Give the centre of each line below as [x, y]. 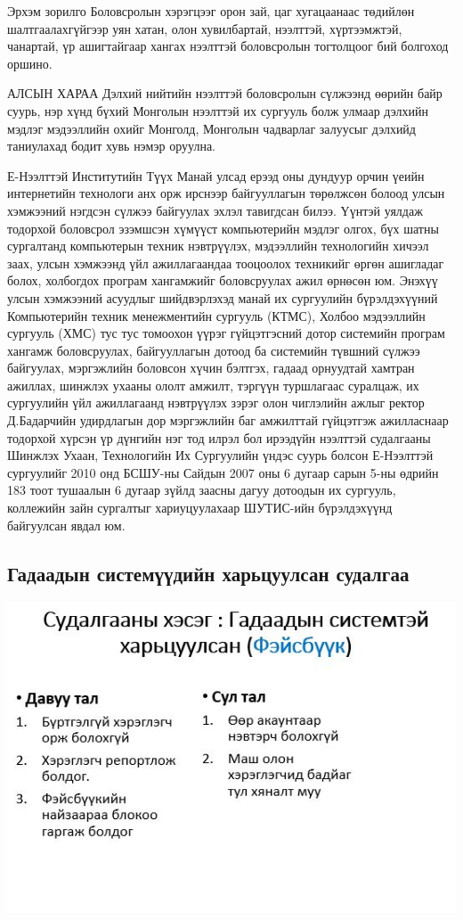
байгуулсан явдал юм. [66, 525]
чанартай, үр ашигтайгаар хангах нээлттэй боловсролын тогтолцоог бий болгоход [228, 46]
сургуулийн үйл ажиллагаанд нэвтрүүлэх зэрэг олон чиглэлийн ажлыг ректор [216, 402]
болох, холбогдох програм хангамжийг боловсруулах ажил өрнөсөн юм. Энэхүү [223, 280]
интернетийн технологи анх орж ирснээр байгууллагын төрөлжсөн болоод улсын [226, 193]
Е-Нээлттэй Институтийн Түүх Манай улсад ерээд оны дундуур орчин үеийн [216, 175]
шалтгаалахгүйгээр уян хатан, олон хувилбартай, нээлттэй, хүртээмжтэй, [205, 28]
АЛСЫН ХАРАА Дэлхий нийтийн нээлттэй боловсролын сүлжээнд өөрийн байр [225, 93]
